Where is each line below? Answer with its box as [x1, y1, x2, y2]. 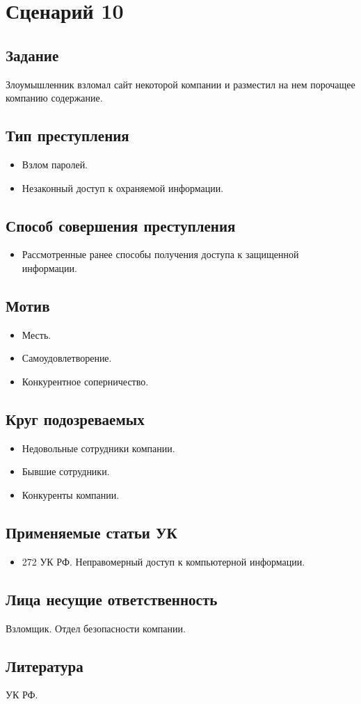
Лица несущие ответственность [6, 588, 218, 609]
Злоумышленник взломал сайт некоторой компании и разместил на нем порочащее [6, 77, 355, 91]
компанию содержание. [6, 90, 103, 105]
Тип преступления [6, 125, 129, 146]
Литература [6, 655, 83, 676]
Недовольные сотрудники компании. [22, 440, 175, 455]
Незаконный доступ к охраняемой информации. [22, 180, 224, 195]
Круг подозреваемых [6, 408, 145, 429]
